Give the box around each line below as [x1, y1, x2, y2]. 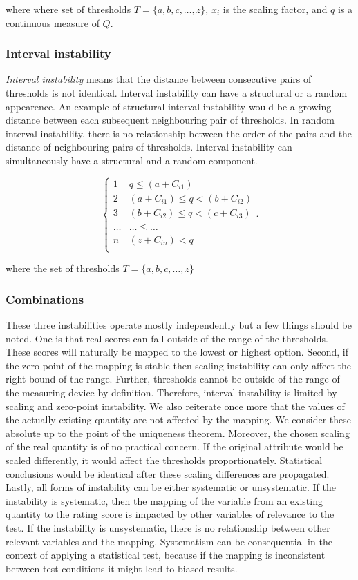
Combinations [6, 290, 84, 307]
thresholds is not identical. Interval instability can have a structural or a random [6, 86, 348, 99]
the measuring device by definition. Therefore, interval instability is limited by [6, 385, 337, 400]
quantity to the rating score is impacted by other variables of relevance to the [6, 507, 335, 521]
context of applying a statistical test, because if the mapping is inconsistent [6, 548, 326, 562]
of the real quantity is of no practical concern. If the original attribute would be [6, 439, 343, 454]
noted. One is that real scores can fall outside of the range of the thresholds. [6, 331, 328, 345]
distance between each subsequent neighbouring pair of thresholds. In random [6, 113, 335, 127]
